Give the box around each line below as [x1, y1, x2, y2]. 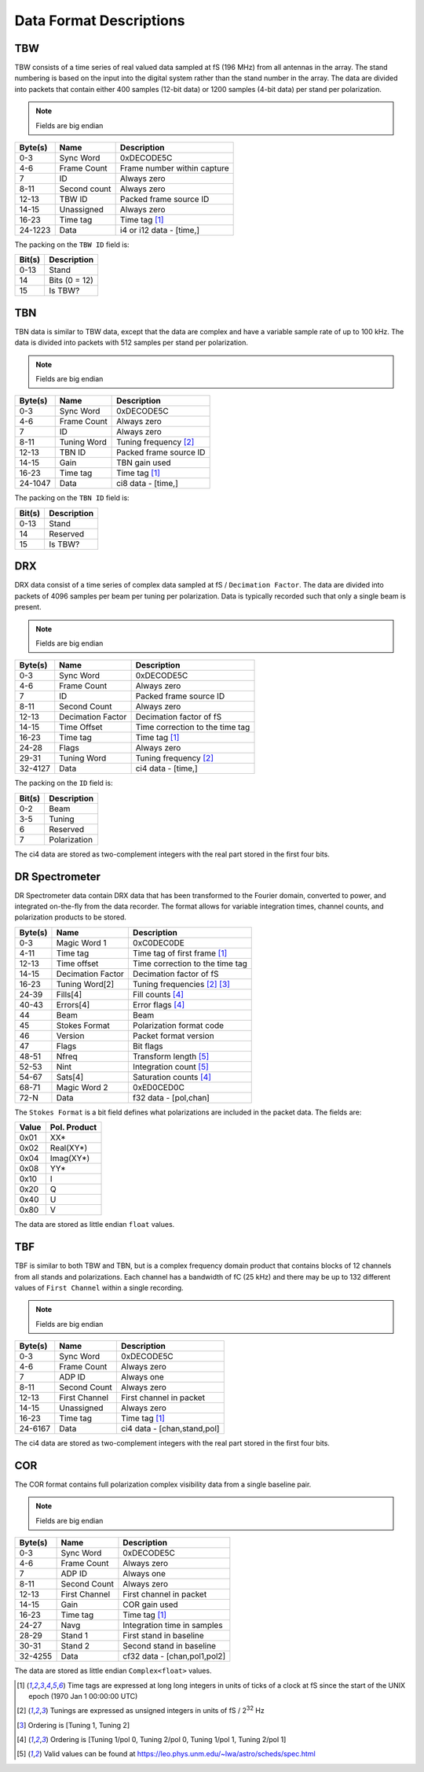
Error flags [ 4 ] [132, 999, 185, 1010]
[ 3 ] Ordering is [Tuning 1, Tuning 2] [16, 1720, 130, 1730]
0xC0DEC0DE [132, 937, 185, 948]
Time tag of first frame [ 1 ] [132, 948, 228, 959]
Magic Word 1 [56, 937, 107, 948]
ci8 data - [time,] [116, 478, 178, 489]
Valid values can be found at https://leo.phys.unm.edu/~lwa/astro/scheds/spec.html [43, 1749, 316, 1759]
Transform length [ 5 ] [132, 1051, 210, 1062]
